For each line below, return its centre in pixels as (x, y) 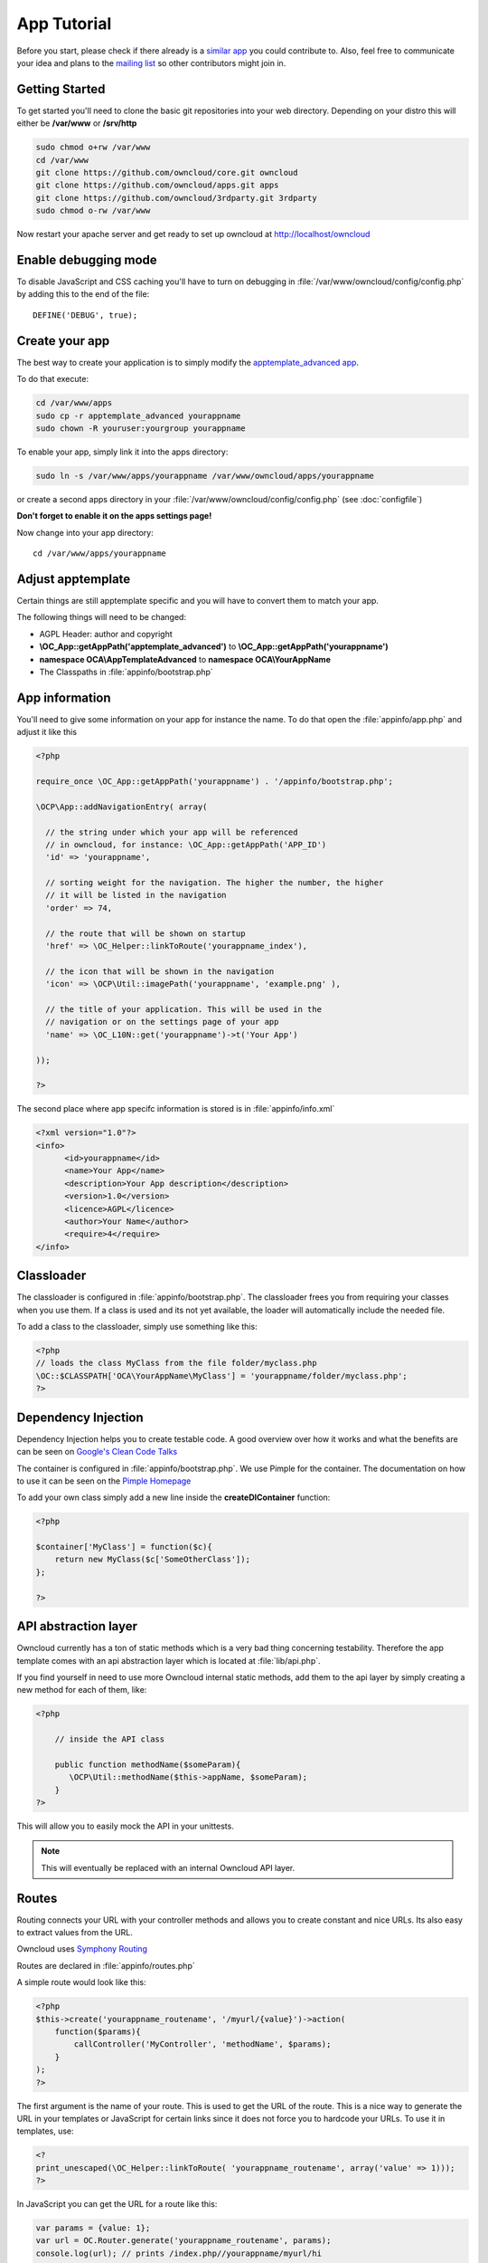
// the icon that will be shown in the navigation (160, 971)
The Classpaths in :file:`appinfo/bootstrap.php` (127, 672)
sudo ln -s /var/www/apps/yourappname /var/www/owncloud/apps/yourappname (205, 476)
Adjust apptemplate (74, 579)
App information (64, 697)
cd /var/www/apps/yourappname (100, 554)
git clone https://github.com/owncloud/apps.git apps (157, 185)
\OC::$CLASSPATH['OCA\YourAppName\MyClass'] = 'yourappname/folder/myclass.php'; (222, 1375)
